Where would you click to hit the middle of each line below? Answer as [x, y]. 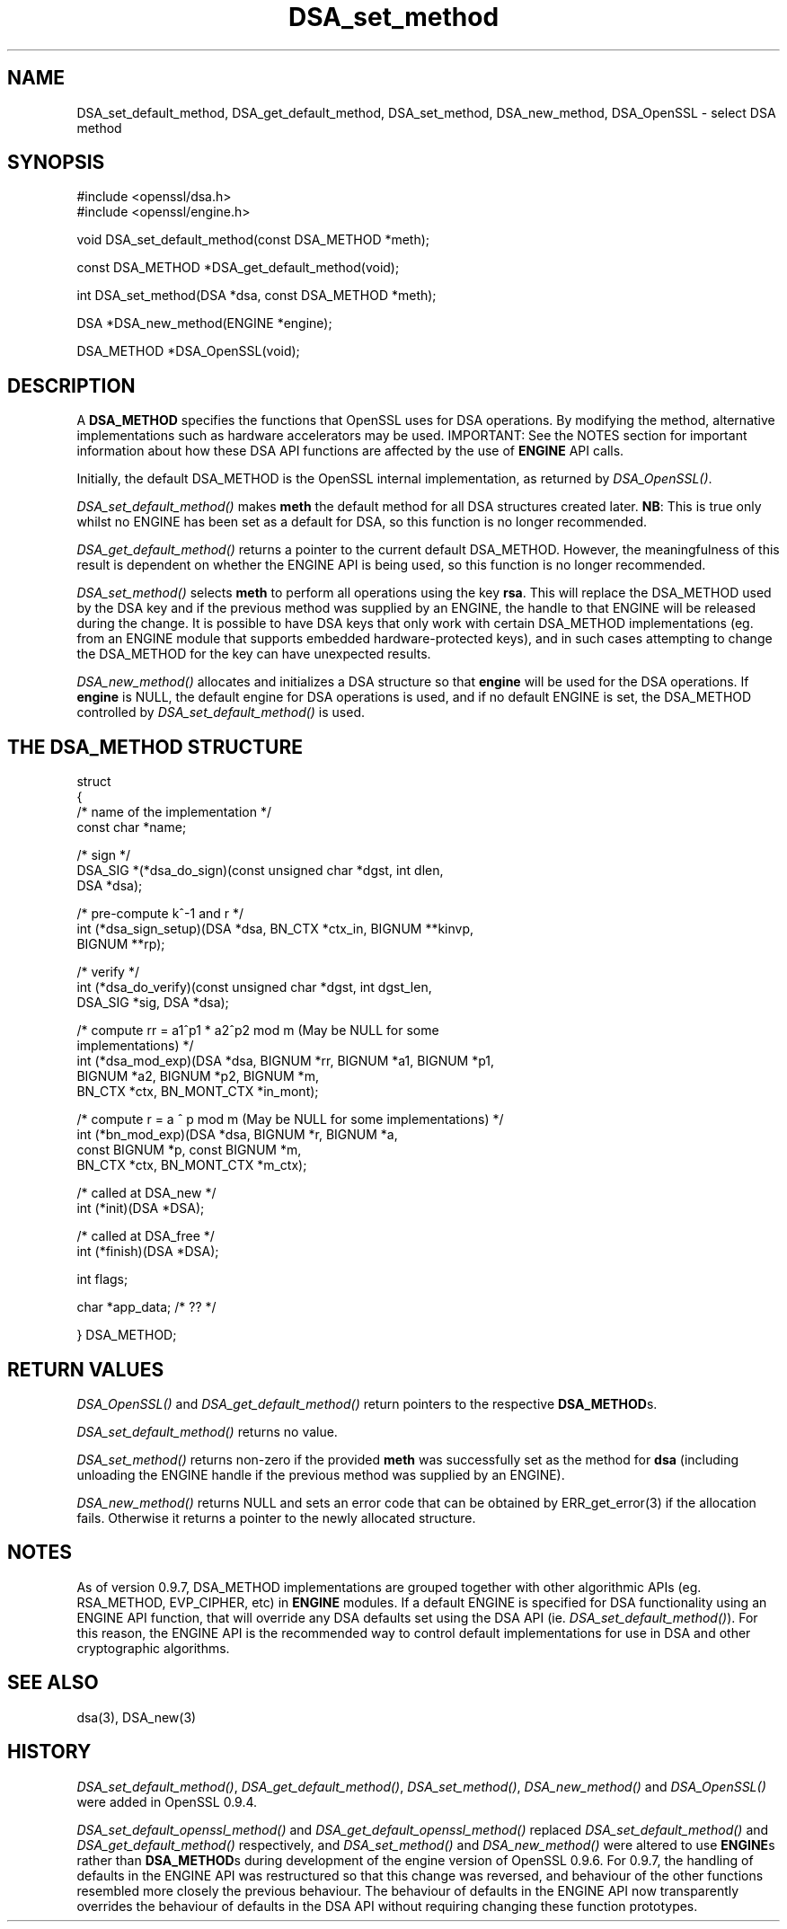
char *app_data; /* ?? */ [146, 1307]
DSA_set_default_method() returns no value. [207, 1431]
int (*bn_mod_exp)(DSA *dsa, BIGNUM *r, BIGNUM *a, [237, 1135]
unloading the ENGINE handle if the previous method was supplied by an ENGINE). [321, 1474]
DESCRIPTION [71, 385]
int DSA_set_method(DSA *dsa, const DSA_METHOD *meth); [256, 296]
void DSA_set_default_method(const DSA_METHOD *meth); [253, 240]
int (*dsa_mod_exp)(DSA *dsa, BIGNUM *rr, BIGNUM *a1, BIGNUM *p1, [286, 1061]
